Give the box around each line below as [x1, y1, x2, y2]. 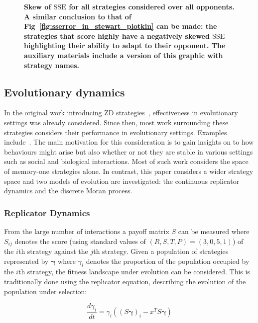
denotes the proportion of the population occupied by [86, 255, 250, 266]
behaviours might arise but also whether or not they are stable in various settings [4, 146, 253, 157]
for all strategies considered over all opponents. [69, 1, 235, 11]
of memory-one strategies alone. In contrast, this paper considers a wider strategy [4, 165, 254, 176]
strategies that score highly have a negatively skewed [24, 30, 210, 41]
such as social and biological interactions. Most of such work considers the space [4, 156, 249, 166]
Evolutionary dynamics [4, 84, 125, 99]
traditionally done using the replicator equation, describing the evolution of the [4, 276, 246, 286]
